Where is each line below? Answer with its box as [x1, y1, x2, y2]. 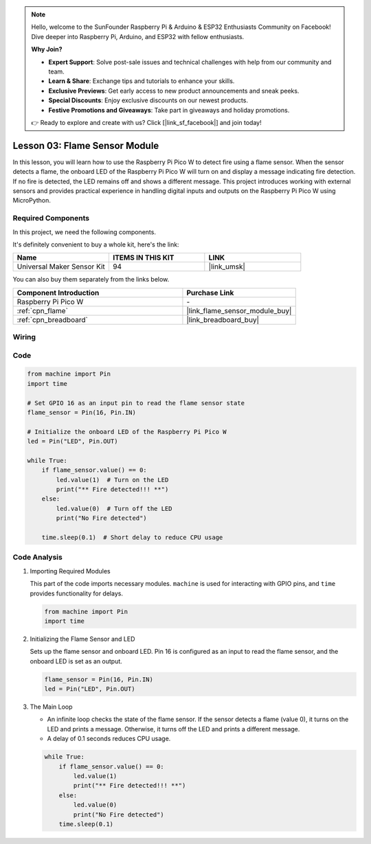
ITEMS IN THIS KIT [112, 253, 175, 262]
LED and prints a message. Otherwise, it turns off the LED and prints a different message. [47, 725, 300, 733]
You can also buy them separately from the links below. [12, 275, 170, 284]
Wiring [12, 332, 36, 342]
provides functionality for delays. [30, 589, 124, 597]
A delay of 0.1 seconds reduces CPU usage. [47, 735, 171, 743]
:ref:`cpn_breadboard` [16, 315, 89, 324]
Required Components [12, 214, 89, 223]
